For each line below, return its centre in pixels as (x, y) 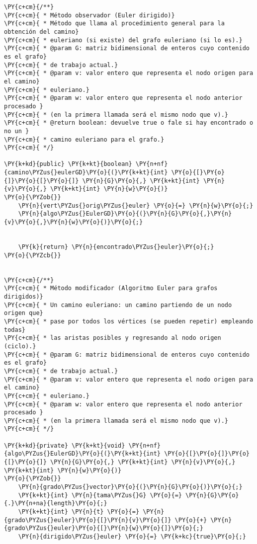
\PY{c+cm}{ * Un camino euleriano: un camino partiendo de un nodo (118, 305)
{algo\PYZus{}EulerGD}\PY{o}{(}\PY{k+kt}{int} (82, 454)
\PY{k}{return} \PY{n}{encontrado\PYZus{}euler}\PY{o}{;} (116, 247)
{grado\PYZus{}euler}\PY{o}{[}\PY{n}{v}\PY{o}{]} (88, 520)
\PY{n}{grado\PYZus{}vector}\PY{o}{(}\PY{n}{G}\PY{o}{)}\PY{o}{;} (130, 487)
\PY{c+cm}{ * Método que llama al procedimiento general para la (114, 24)
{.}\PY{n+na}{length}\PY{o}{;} (56, 504)
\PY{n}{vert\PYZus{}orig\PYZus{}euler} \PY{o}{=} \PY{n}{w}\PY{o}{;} (136, 205)
